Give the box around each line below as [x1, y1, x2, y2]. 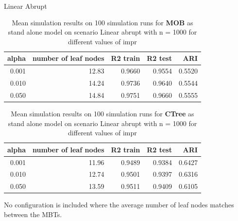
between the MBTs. [4, 209, 62, 219]
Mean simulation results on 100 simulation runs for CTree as [11, 109, 194, 118]
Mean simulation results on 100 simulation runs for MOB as [12, 17, 193, 27]
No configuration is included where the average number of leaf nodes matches [4, 200, 234, 210]
